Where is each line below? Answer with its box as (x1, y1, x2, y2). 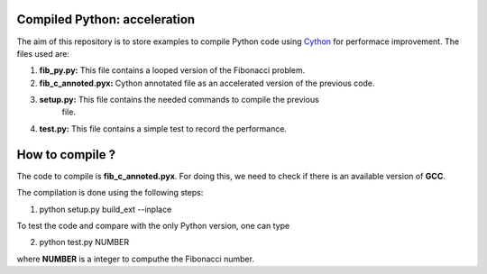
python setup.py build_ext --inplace (39, 204, 172, 215)
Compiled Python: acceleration (16, 12, 196, 27)
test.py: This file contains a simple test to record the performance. (39, 123, 288, 134)
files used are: (16, 48, 69, 59)
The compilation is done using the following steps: (16, 187, 204, 198)
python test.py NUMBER (39, 237, 130, 248)
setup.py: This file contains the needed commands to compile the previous (39, 95, 319, 105)
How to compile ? (16, 147, 116, 162)
